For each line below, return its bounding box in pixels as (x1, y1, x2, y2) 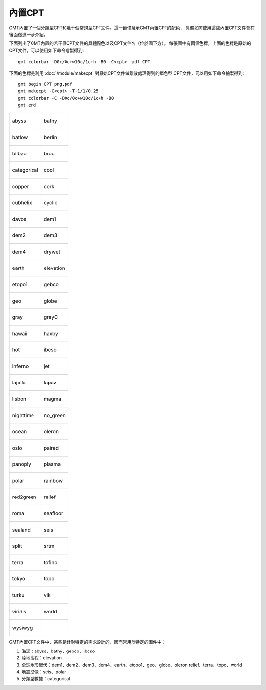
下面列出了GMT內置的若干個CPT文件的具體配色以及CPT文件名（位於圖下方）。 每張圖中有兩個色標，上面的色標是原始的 (9, 40, 251, 46)
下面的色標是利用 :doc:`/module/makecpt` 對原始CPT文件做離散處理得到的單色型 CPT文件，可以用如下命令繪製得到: (9, 70, 244, 76)
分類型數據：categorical (21, 676, 70, 682)
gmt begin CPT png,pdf (18, 81, 73, 87)
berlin (43, 134, 58, 141)
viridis (12, 608, 27, 615)
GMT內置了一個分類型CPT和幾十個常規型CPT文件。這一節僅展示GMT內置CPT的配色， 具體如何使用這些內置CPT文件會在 (9, 25, 255, 31)
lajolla (12, 379, 26, 386)
